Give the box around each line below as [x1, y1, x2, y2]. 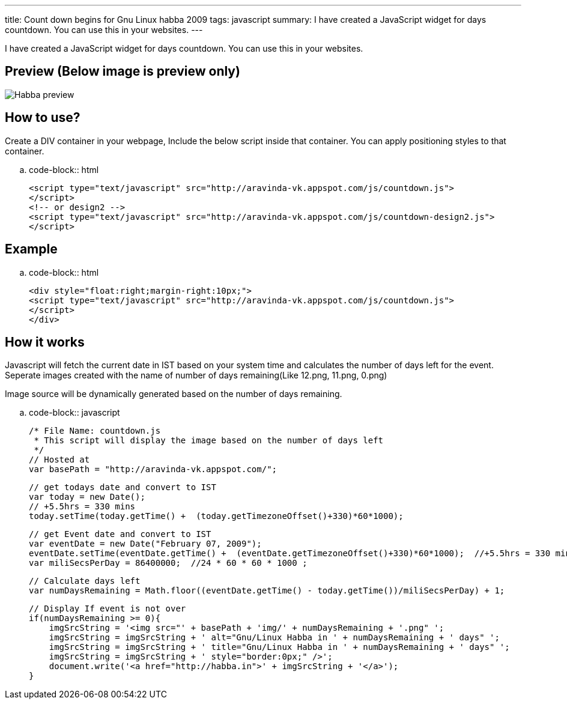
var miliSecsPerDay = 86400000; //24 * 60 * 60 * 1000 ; [29, 558, 308, 568]
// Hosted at [29, 455, 90, 465]
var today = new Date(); [29, 492, 145, 502]
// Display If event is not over [29, 604, 186, 614]
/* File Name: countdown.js [29, 426, 161, 436]
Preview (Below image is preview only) [5, 64, 240, 79]
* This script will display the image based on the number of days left [34, 435, 384, 446]
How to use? [5, 110, 80, 126]
